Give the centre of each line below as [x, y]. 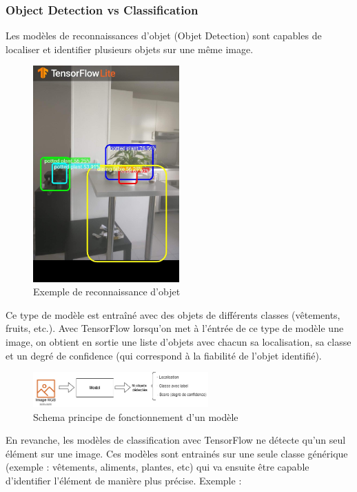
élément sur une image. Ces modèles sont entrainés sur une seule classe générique [177, 453]
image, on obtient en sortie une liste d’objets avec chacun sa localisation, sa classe [178, 342]
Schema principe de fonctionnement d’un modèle [136, 416]
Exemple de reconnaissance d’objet [107, 292]
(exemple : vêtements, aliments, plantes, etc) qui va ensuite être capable [157, 467]
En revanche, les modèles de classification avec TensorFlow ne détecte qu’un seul [176, 440]
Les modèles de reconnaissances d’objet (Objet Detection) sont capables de [164, 36]
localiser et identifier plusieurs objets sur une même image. [130, 49]
